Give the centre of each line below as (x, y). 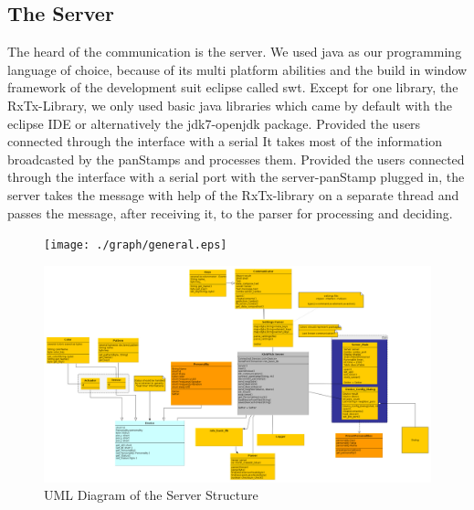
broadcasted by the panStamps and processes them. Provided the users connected (236, 159)
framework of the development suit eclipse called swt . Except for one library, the (233, 87)
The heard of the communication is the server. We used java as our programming (235, 52)
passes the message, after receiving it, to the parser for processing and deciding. (230, 212)
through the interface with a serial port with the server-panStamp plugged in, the (236, 177)
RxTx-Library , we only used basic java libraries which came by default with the (230, 105)
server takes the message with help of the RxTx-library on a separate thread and (233, 194)
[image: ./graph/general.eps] (136, 245)
